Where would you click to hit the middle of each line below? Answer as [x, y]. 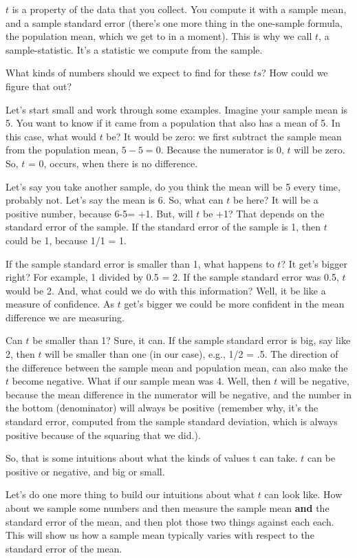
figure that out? [39, 86]
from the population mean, [62, 150]
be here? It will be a [276, 200]
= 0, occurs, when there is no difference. [113, 163]
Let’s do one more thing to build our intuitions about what [130, 494]
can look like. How [303, 494]
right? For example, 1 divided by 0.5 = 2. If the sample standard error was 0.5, [172, 277]
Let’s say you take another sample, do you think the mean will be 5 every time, [173, 186]
